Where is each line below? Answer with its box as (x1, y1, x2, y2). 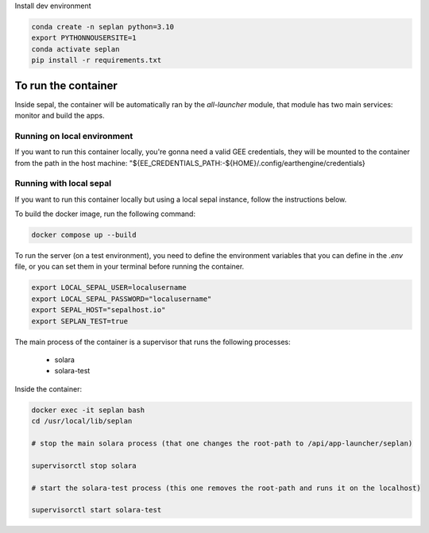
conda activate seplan (31, 44, 120, 53)
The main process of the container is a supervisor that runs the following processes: (14, 337, 291, 346)
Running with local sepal (14, 178, 111, 189)
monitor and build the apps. (14, 111, 105, 121)
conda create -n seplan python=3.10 (31, 22, 175, 31)
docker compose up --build (31, 230, 137, 240)
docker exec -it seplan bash (31, 405, 145, 415)
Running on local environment (14, 130, 133, 141)
